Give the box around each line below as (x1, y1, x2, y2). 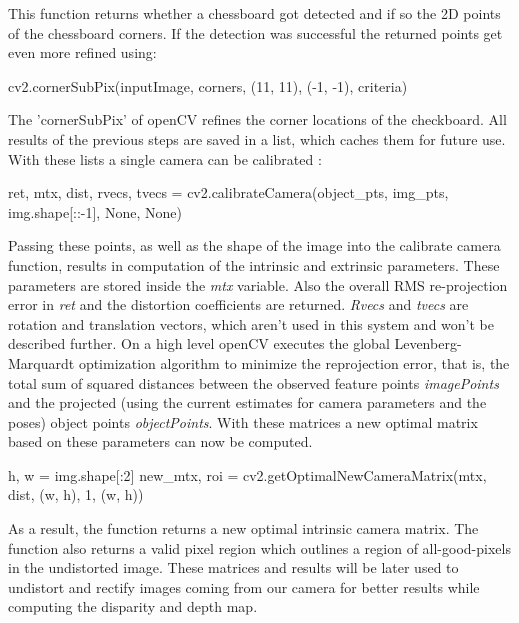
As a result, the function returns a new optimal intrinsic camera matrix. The (8, 518, 479, 539)
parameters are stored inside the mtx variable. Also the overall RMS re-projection (8, 274, 508, 295)
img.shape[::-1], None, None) (8, 201, 182, 222)
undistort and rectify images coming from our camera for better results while (8, 576, 480, 597)
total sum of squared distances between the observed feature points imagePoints (8, 372, 499, 393)
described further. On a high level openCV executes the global (8, 333, 390, 354)
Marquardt (8, 352, 75, 373)
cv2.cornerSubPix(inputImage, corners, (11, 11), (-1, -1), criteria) (8, 75, 408, 96)
